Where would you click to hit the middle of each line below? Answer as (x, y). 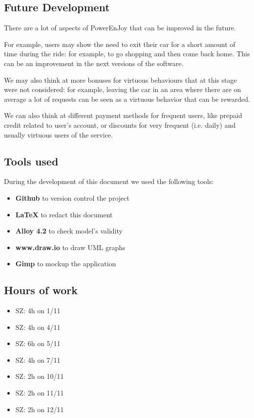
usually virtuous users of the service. (58, 134)
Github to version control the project (72, 197)
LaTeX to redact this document (64, 214)
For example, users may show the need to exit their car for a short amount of (120, 44)
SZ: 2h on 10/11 (40, 376)
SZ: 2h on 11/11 (40, 393)
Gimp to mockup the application (66, 264)
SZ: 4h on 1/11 (38, 311)
